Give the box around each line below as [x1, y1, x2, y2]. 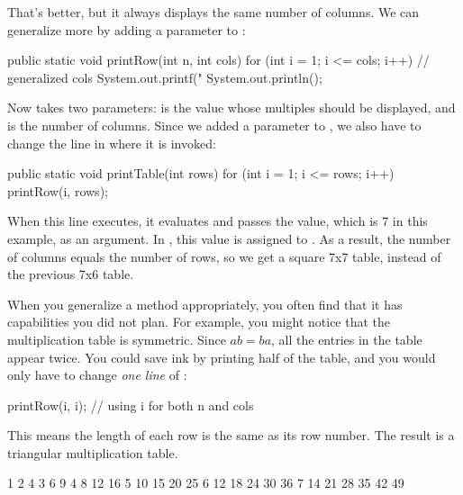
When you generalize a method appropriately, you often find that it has [7, 294, 403, 313]
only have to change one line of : [7, 365, 187, 384]
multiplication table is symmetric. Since [7, 329, 226, 348]
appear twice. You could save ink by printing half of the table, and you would [7, 347, 436, 366]
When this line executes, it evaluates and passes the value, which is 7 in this [7, 211, 428, 230]
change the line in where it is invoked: [7, 133, 216, 152]
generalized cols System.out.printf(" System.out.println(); [7, 67, 322, 86]
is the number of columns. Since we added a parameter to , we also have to [7, 115, 422, 134]
